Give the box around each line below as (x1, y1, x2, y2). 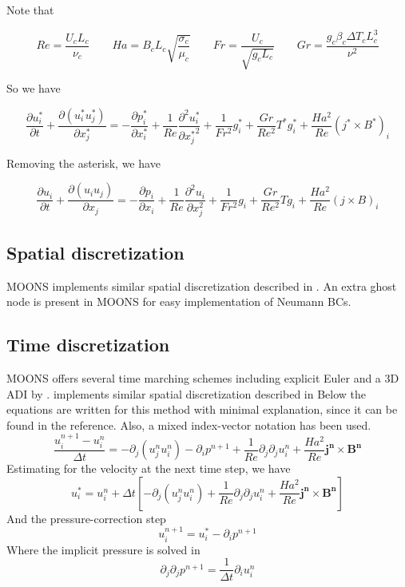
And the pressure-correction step (6, 510, 166, 526)
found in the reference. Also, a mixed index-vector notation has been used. (6, 416, 371, 433)
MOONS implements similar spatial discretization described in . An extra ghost (6, 277, 397, 294)
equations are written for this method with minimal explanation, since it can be (6, 401, 398, 418)
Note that (6, 2, 54, 18)
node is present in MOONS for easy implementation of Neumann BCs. (6, 293, 351, 310)
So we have (6, 80, 61, 97)
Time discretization (6, 332, 170, 357)
